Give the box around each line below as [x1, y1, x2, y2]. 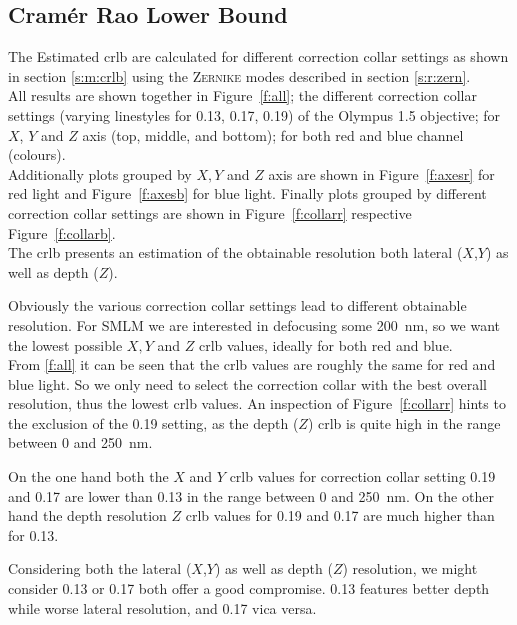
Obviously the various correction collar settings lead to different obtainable [8, 295, 467, 316]
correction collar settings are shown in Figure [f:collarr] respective [8, 202, 412, 223]
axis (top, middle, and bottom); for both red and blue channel [82, 124, 464, 145]
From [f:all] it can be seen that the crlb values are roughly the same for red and [8, 354, 496, 375]
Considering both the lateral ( [8, 558, 192, 579]
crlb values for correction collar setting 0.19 [229, 466, 496, 487]
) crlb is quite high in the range [307, 412, 501, 433]
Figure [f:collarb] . [8, 222, 116, 243]
